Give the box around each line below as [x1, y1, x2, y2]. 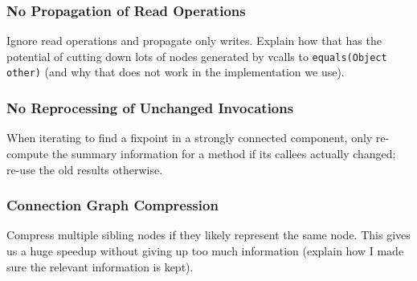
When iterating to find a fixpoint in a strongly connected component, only [6, 129, 373, 146]
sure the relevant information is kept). [6, 258, 194, 275]
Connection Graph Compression [6, 195, 219, 215]
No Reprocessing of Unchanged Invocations [6, 98, 294, 118]
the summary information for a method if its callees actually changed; [51, 145, 396, 161]
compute [6, 145, 49, 161]
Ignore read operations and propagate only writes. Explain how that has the [6, 32, 382, 49]
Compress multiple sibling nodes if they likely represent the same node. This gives [6, 226, 411, 243]
